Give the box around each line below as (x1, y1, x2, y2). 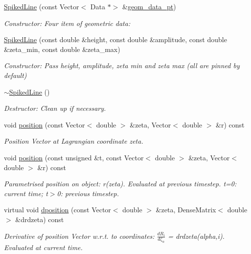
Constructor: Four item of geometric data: (4, 18, 131, 28)
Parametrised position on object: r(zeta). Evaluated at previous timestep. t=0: (4, 178, 237, 189)
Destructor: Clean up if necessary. (4, 103, 106, 113)
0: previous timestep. (57, 188, 119, 198)
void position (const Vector (4, 119, 85, 129)
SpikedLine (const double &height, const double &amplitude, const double (4, 34, 227, 45)
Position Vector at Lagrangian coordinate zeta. (4, 136, 143, 146)
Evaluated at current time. (4, 242, 83, 253)
